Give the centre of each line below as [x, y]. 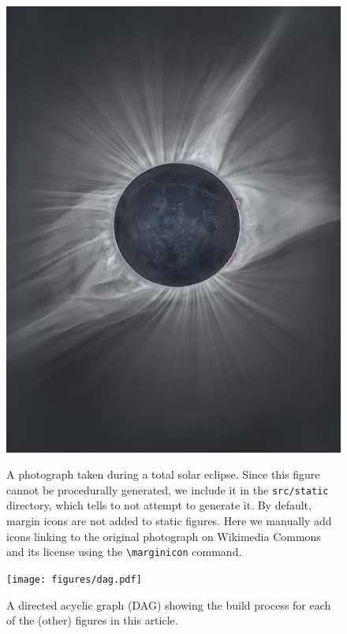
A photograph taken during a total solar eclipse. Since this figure [163, 474]
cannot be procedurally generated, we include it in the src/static [168, 489]
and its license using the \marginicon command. [124, 552]
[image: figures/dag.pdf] [74, 579]
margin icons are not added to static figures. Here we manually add [169, 521]
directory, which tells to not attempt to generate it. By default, [159, 505]
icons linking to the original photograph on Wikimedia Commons [164, 536]
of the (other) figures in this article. [92, 620]
